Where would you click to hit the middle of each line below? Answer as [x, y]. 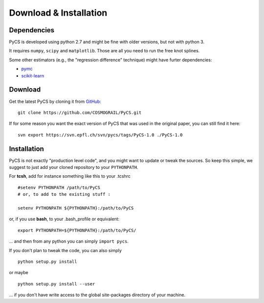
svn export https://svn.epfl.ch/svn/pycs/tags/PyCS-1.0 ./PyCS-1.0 [100, 135]
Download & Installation [58, 13]
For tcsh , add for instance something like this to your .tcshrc [70, 176]
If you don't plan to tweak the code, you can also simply [65, 250]
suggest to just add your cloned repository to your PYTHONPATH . [74, 167]
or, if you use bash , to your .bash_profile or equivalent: [64, 219]
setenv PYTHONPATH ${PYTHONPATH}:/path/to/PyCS [76, 208]
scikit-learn [33, 75]
